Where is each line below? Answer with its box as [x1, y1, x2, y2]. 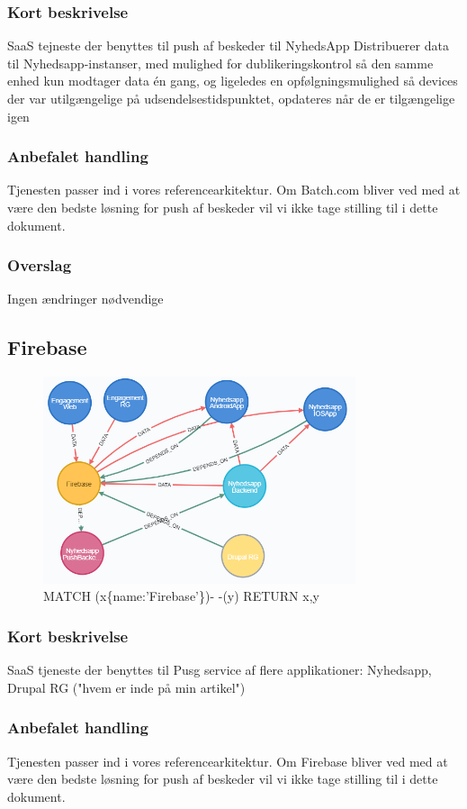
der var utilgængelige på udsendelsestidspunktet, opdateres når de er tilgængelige [7, 89, 455, 107]
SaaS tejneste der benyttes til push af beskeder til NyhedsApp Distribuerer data [7, 36, 449, 55]
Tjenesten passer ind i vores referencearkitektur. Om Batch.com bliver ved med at [7, 180, 461, 199]
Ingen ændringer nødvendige [7, 289, 164, 308]
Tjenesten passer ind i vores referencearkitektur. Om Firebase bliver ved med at [7, 751, 448, 770]
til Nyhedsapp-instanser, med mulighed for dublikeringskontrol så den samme [7, 53, 434, 72]
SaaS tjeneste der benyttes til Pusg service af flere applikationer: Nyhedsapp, [7, 660, 432, 679]
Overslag [7, 254, 72, 277]
